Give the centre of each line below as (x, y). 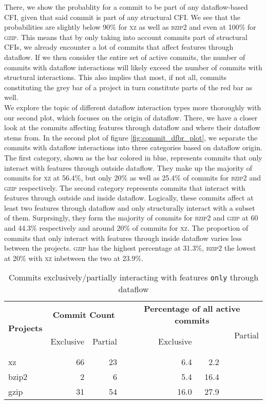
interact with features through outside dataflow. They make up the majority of (128, 167)
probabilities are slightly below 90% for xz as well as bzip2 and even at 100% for (130, 27)
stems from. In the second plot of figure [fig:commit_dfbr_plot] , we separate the (131, 137)
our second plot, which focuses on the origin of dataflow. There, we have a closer (131, 117)
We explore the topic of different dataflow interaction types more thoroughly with (133, 107)
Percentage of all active (192, 309)
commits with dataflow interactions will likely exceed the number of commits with (133, 67)
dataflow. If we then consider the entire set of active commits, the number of (125, 57)
